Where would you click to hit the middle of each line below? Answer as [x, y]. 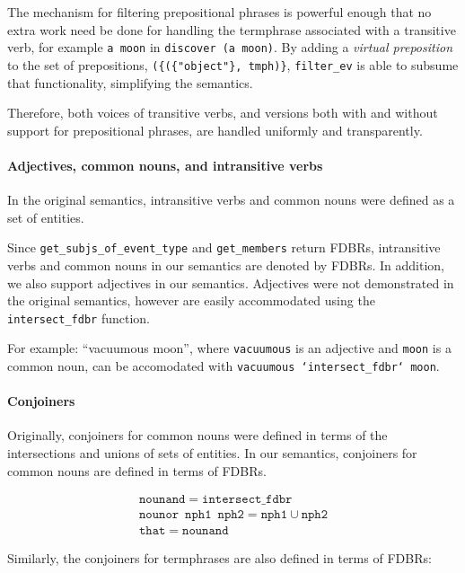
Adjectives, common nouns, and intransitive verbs [165, 165]
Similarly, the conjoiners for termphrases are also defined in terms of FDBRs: [219, 558]
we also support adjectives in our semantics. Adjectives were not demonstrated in [231, 282]
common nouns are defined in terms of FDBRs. [137, 470]
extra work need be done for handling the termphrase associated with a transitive [232, 29]
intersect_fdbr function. [79, 317]
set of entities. [46, 217]
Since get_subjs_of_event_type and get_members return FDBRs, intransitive [224, 247]
